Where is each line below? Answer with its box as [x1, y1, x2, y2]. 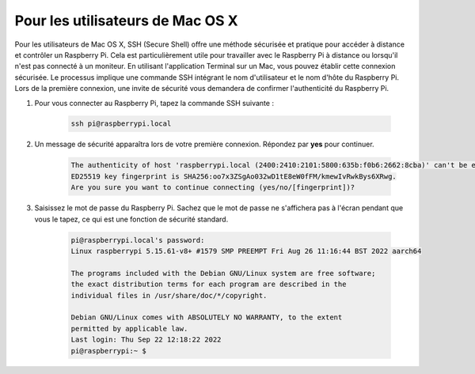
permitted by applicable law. [70, 324, 188, 333]
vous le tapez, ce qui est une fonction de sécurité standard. [34, 214, 229, 224]
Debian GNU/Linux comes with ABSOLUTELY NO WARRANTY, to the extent [70, 313, 343, 322]
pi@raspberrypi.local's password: [70, 236, 205, 244]
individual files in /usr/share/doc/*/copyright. [70, 291, 268, 300]
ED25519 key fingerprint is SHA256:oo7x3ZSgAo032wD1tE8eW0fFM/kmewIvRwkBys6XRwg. [70, 172, 397, 181]
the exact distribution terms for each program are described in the [70, 280, 347, 289]
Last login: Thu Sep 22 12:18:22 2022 [70, 335, 222, 344]
